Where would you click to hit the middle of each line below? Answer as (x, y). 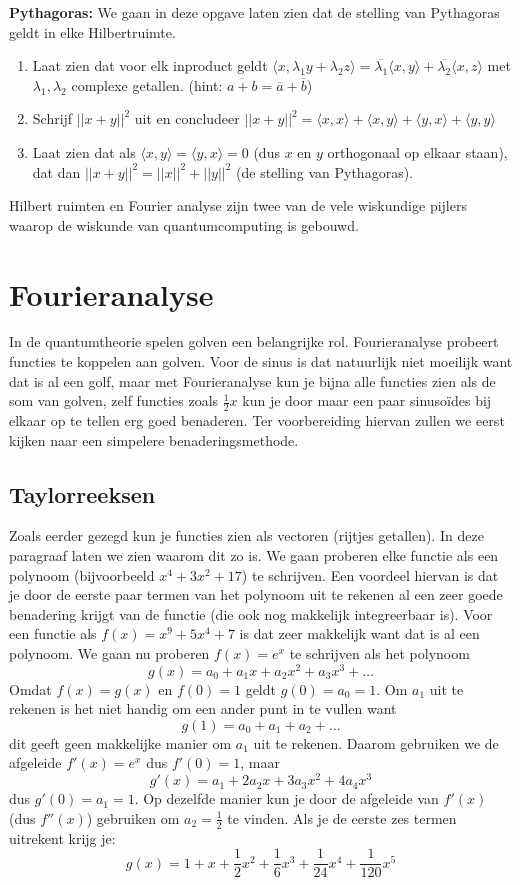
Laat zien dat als (84, 151)
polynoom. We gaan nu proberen (109, 653)
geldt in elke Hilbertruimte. (92, 31)
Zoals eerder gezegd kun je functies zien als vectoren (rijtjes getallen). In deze (246, 535)
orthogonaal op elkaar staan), (417, 151)
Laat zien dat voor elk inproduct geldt (150, 65)
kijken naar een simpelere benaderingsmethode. (154, 439)
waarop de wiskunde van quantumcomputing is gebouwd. (184, 224)
